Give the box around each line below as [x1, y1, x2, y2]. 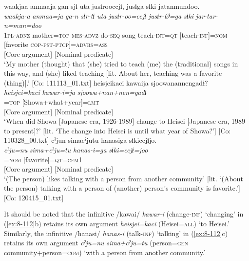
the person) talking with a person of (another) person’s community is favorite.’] [4, 183, 240, 193]
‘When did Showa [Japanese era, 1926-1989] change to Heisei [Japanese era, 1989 [4, 116, 245, 126]
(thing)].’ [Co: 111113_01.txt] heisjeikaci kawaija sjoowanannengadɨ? [4, 77, 208, 87]
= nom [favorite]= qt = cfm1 [4, 154, 82, 164]
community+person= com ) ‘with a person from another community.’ [4, 247, 206, 257]
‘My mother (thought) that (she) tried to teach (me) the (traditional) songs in [4, 58, 238, 68]
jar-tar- [195, 10, 218, 21]
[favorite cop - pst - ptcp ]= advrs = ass [4, 39, 108, 49]
